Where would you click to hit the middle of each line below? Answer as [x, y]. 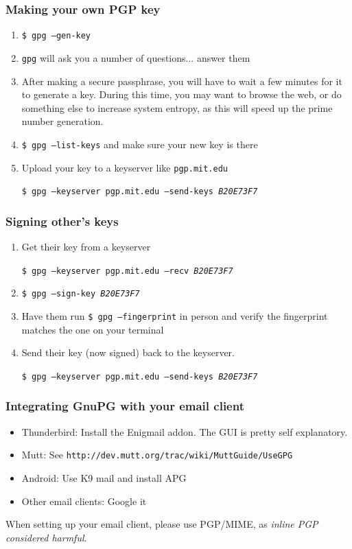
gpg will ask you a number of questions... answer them [136, 57]
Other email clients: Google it [84, 501]
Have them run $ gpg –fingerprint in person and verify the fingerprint [175, 316]
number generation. [62, 121]
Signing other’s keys [62, 221]
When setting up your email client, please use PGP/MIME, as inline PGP [162, 524]
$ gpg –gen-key [56, 36]
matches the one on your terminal [93, 329]
